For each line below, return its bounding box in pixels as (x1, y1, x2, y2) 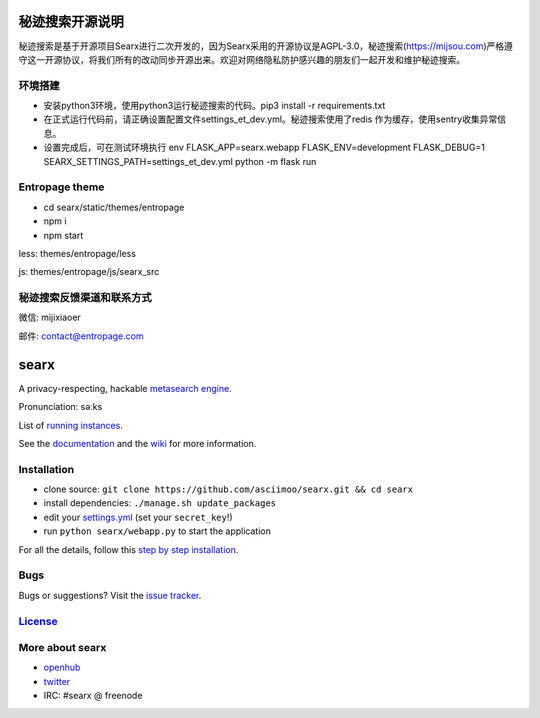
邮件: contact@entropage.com (18, 330, 144, 342)
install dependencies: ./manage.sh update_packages (43, 497, 277, 509)
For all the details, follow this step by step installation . (18, 543, 239, 555)
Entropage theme (18, 180, 105, 194)
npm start (43, 229, 84, 241)
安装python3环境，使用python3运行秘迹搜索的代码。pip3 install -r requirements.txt (43, 100, 386, 112)
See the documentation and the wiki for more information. (18, 437, 257, 449)
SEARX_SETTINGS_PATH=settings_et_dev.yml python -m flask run (43, 155, 317, 167)
